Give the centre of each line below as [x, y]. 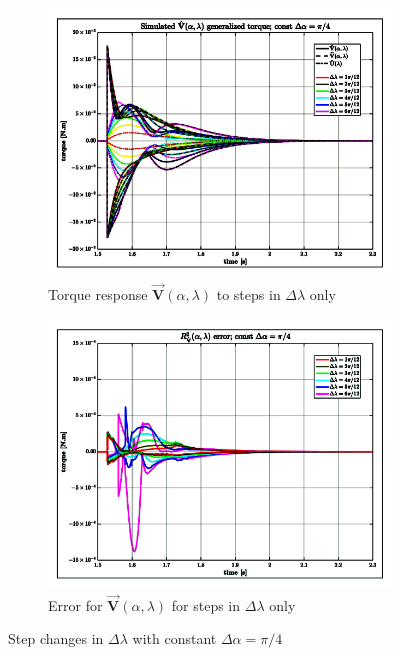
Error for [75, 604]
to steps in [248, 294]
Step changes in [56, 638]
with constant [174, 638]
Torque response [98, 294]
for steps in [206, 604]
